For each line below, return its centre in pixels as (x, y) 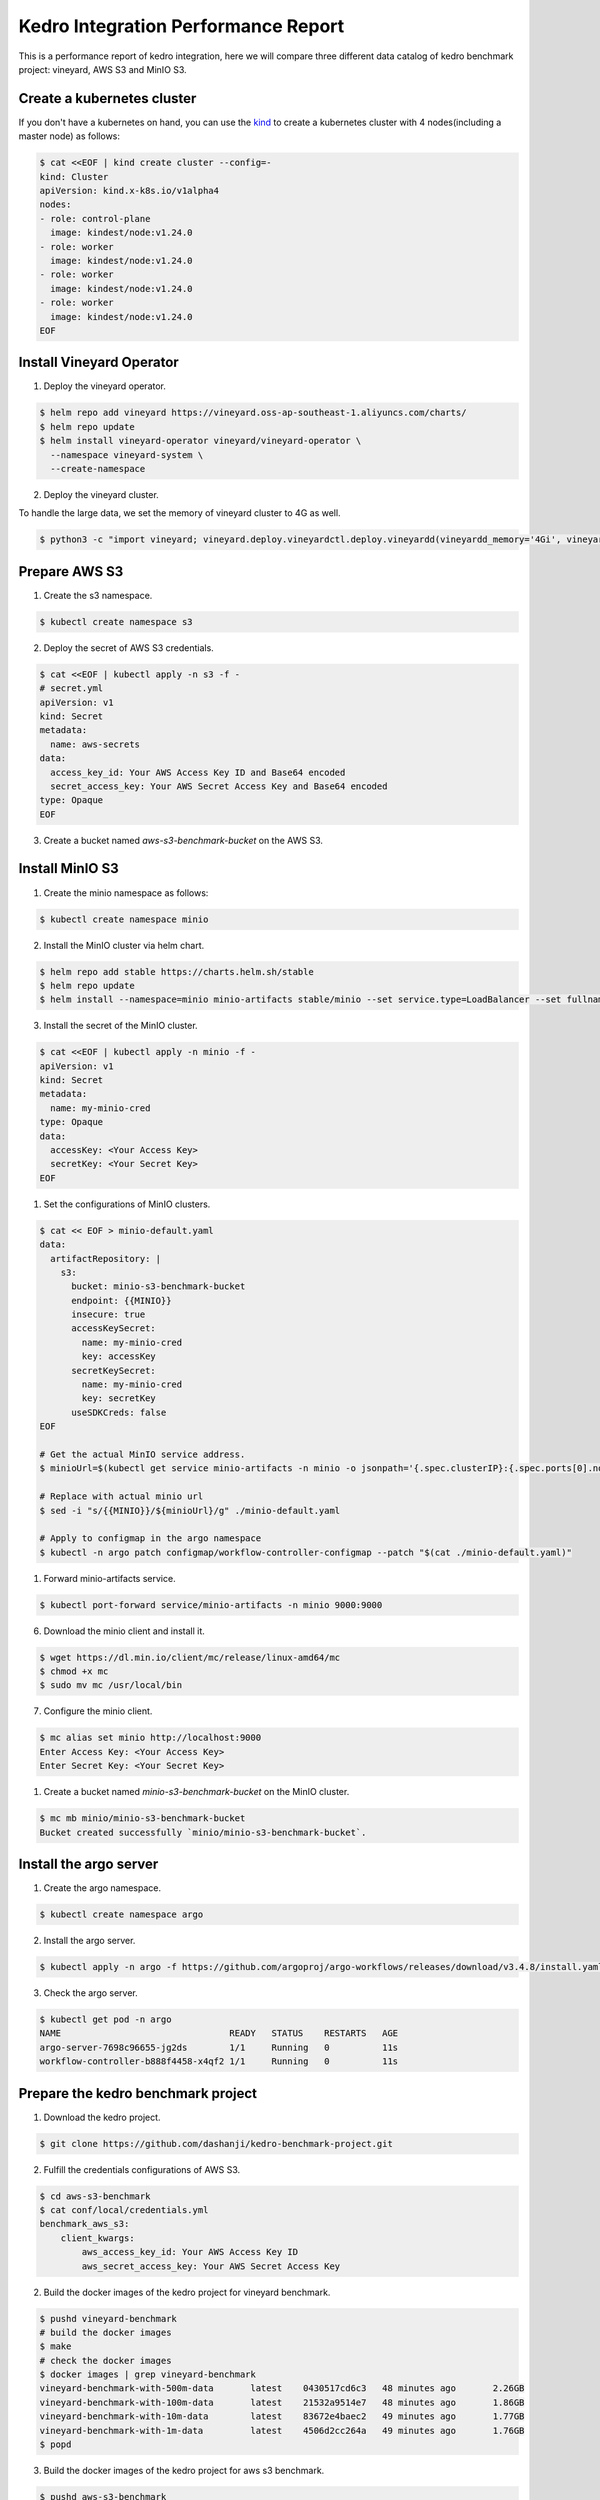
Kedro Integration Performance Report (181, 26)
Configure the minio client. (98, 1711)
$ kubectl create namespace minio (124, 919)
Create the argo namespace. (102, 1888)
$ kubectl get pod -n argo (105, 2019)
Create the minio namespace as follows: (126, 892)
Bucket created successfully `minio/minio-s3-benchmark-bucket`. (203, 1832)
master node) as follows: (69, 136)
